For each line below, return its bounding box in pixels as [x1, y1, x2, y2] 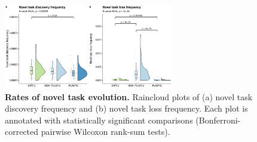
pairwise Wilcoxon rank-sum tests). [41, 125, 170, 138]
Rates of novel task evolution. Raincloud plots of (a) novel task [5, 90, 253, 103]
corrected [5, 125, 39, 138]
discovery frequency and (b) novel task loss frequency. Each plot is [5, 102, 248, 115]
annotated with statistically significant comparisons [5, 113, 193, 126]
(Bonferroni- [195, 113, 241, 126]
